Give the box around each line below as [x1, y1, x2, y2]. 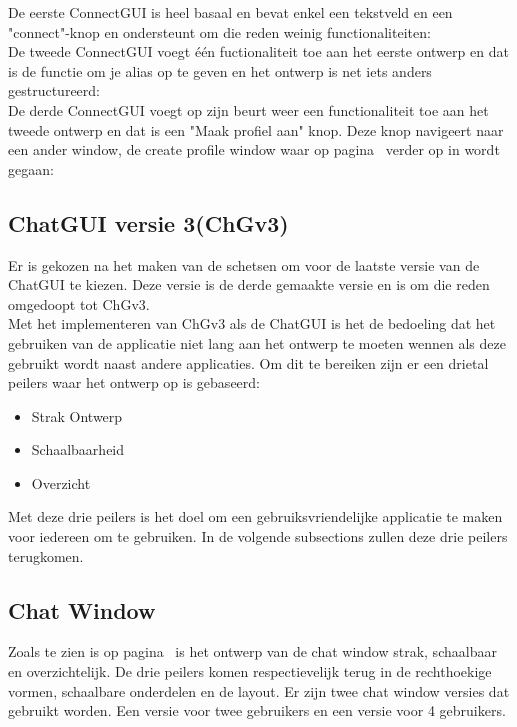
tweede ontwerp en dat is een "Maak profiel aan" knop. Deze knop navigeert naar [8, 119, 504, 140]
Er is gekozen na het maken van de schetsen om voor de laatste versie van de [8, 254, 480, 275]
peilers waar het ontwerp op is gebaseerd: [8, 372, 260, 393]
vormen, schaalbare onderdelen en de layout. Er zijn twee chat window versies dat [8, 680, 510, 701]
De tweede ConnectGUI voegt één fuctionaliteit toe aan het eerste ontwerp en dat [8, 41, 509, 62]
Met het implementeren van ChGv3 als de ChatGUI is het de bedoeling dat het [8, 313, 496, 334]
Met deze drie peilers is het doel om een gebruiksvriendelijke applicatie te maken [8, 506, 503, 527]
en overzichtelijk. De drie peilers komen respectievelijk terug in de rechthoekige [8, 661, 492, 682]
